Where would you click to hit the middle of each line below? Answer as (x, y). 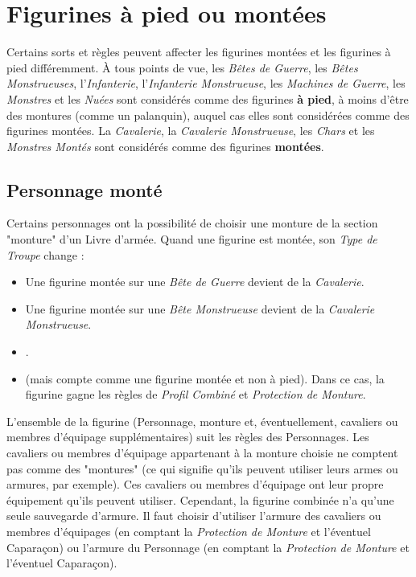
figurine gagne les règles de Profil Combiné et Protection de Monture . (196, 394)
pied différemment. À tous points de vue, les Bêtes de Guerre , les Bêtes (182, 67)
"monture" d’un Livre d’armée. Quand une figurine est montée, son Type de (192, 239)
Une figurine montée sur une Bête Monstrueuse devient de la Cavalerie (200, 308)
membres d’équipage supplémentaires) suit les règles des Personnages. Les (188, 437)
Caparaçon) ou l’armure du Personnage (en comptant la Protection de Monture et (208, 547)
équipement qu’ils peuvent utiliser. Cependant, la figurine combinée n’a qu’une (200, 499)
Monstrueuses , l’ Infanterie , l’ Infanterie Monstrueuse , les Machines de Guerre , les (206, 83)
